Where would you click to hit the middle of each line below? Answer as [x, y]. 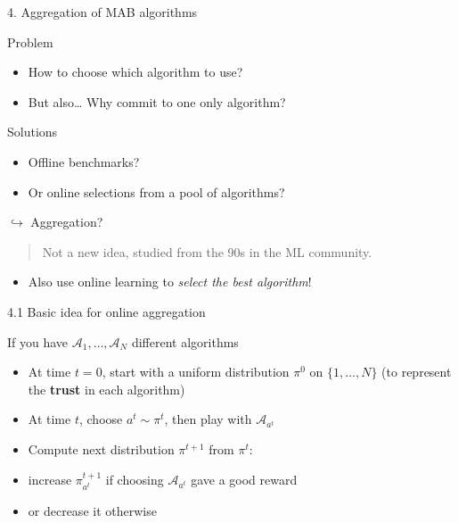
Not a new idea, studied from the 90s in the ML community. [207, 251]
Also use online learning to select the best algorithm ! [170, 282]
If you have [38, 341]
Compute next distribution [101, 448]
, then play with [208, 419]
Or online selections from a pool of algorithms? [156, 191]
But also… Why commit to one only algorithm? [157, 101]
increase [50, 479]
